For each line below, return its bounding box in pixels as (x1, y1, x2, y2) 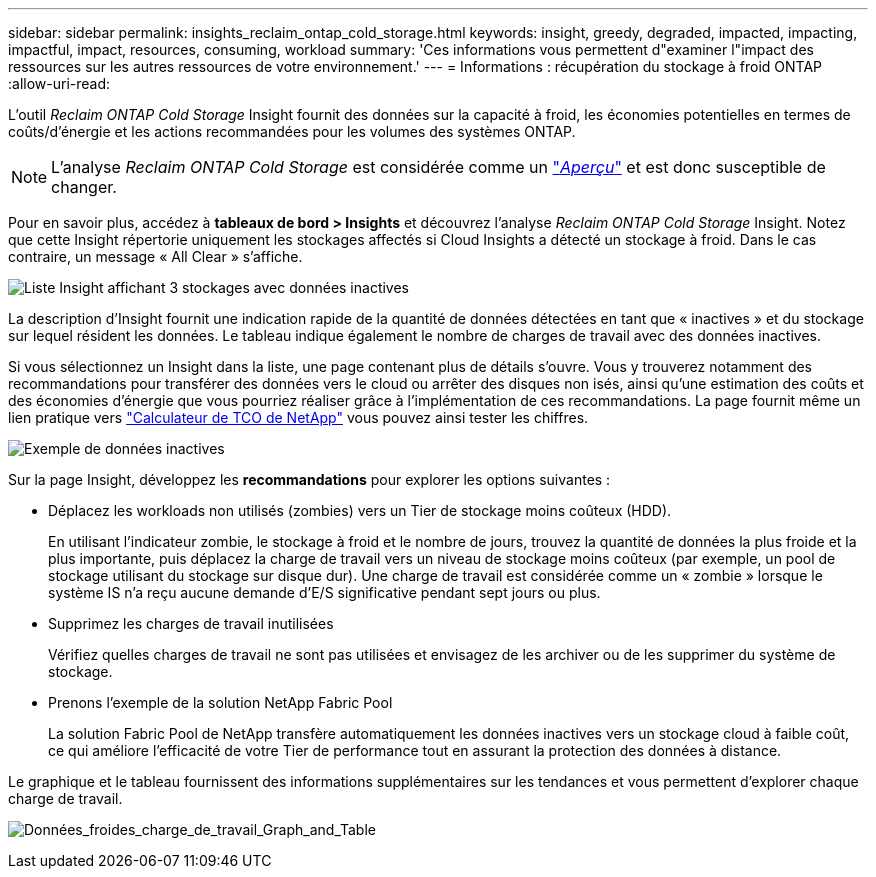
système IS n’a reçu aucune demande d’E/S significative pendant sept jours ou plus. (48, 584, 601, 601)
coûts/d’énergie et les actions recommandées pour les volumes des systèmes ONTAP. (8, 123, 576, 140)
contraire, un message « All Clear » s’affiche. (8, 248, 303, 265)
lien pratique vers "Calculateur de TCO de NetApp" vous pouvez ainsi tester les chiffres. (8, 409, 589, 426)
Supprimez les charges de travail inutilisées (48, 615, 334, 632)
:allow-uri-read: (8, 75, 111, 92)
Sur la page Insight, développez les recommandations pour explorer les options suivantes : (8, 471, 611, 488)
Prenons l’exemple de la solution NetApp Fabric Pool (48, 694, 393, 711)
